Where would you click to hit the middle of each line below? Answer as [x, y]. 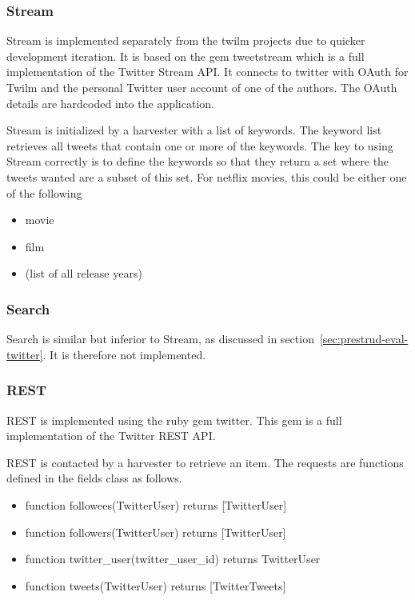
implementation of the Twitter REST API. [111, 436]
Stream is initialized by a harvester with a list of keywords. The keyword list [194, 130]
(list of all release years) [84, 273]
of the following [44, 192]
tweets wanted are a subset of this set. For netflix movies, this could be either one [207, 176]
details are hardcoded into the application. [110, 103]
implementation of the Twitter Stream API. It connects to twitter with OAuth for [207, 72]
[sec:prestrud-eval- [364, 339]
